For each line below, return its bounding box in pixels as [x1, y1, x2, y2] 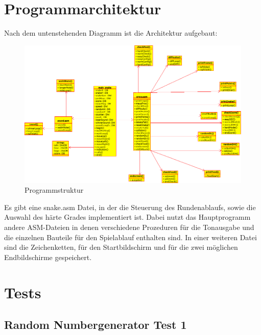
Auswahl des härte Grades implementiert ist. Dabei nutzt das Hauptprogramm [4, 212, 251, 222]
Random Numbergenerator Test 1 [4, 317, 187, 332]
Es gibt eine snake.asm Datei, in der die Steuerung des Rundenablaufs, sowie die [4, 201, 256, 212]
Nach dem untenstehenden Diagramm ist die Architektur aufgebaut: [4, 28, 218, 38]
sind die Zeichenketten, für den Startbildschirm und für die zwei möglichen [4, 242, 238, 252]
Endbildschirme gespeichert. [4, 251, 92, 262]
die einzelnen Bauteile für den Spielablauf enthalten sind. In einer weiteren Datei [4, 231, 257, 242]
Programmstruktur [25, 185, 84, 195]
